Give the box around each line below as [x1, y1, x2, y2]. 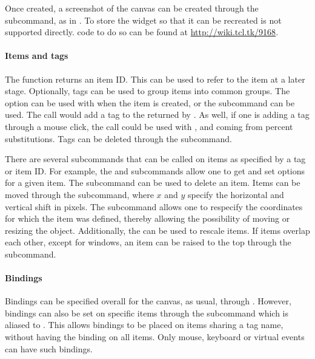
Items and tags [5, 49, 68, 62]
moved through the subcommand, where [5, 188, 154, 200]
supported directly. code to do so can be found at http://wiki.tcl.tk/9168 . [5, 26, 279, 38]
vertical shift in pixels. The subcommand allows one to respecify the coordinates [5, 200, 303, 213]
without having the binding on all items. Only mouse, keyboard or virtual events [5, 330, 305, 343]
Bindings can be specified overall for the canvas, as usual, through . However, [5, 295, 291, 307]
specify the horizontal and [188, 188, 284, 200]
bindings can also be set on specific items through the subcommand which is [5, 306, 289, 319]
